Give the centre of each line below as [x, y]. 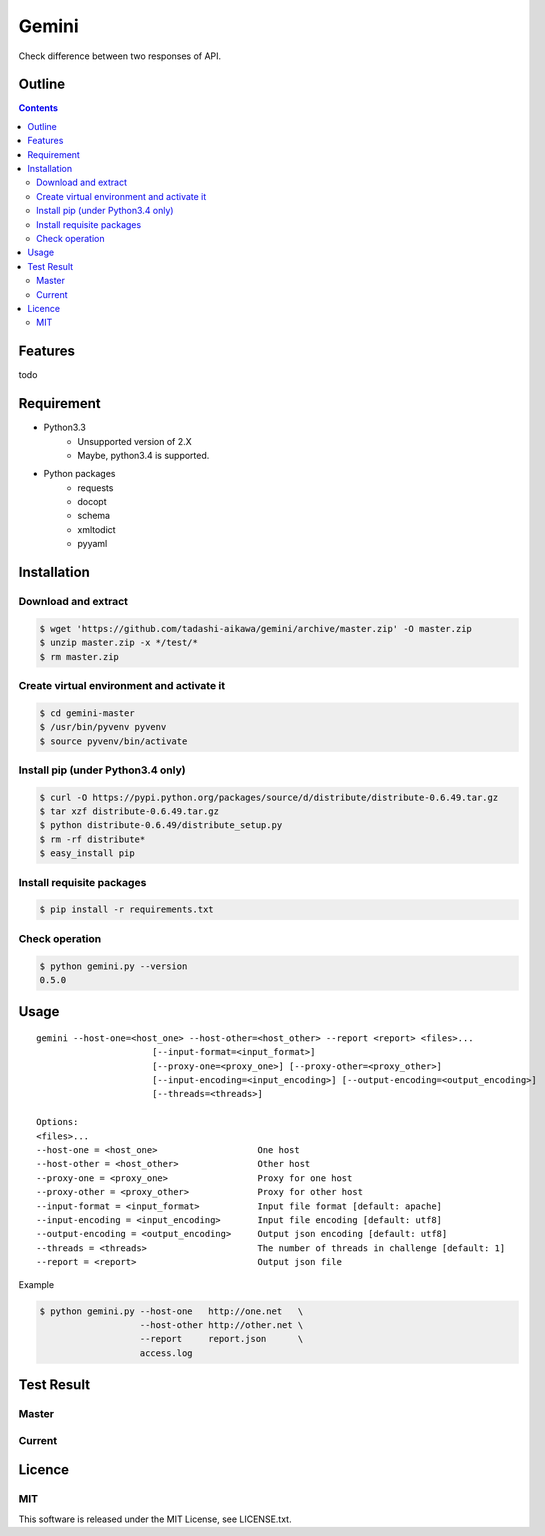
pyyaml [92, 544]
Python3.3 [65, 427]
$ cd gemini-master [87, 713]
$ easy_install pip [87, 853]
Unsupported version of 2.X [134, 441]
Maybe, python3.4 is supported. [143, 455]
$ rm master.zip [79, 656]
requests [95, 487]
